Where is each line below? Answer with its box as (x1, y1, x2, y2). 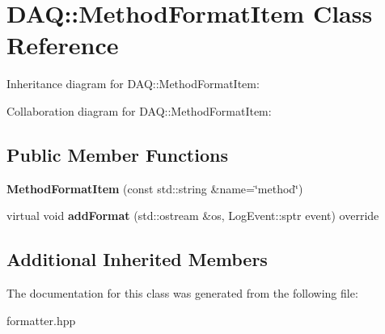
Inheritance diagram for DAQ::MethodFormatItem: (6, 75, 260, 92)
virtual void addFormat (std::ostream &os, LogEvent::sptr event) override (6, 207, 379, 224)
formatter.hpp (6, 311, 76, 328)
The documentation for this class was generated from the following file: (6, 285, 358, 302)
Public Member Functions (6, 142, 228, 167)
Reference (6, 28, 119, 61)
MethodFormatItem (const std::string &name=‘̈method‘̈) (6, 180, 303, 197)
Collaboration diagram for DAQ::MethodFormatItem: (6, 102, 272, 119)
